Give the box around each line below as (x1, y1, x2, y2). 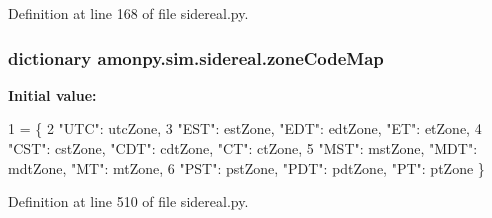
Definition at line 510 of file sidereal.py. (8, 191, 249, 212)
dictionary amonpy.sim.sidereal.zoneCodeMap (8, 45, 384, 70)
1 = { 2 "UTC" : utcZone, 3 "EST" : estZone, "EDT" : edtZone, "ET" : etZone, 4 (8, 118, 482, 139)
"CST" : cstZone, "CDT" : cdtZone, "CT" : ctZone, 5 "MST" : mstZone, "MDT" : (8, 138, 478, 158)
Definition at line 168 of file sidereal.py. (8, 3, 249, 23)
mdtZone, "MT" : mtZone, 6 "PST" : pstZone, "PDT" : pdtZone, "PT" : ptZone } (8, 157, 485, 178)
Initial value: (8, 84, 97, 105)
